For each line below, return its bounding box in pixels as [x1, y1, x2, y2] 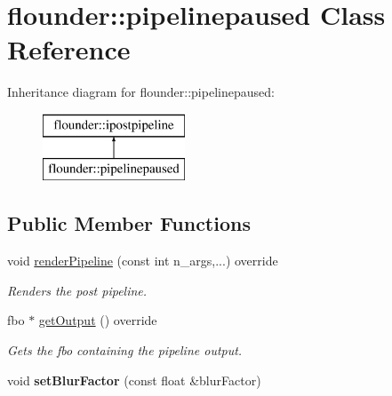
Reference [7, 31, 131, 67]
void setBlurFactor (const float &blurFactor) [7, 370, 261, 389]
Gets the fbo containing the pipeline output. [7, 341, 243, 360]
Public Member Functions [7, 210, 251, 237]
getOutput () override [38, 311, 157, 329]
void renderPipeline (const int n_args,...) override [7, 251, 278, 270]
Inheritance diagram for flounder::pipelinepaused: [7, 83, 275, 101]
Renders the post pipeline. [7, 281, 148, 299]
